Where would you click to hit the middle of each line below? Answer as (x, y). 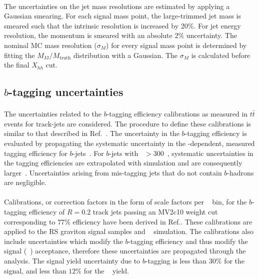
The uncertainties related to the (53, 114)
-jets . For (88, 153)
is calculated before (221, 55)
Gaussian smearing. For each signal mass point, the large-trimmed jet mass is (122, 16)
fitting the (19, 55)
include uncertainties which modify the (63, 241)
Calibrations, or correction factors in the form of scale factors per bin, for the (125, 202)
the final (17, 65)
